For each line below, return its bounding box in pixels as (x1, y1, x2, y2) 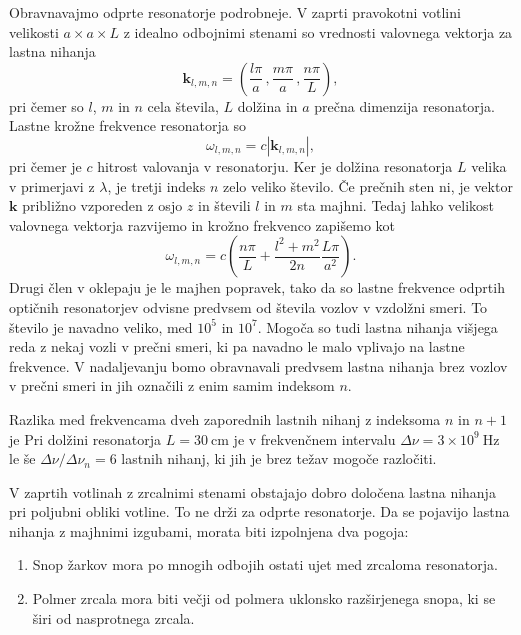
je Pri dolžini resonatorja (9, 428, 162, 449)
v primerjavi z (9, 175, 95, 196)
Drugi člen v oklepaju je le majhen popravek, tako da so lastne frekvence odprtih (9, 277, 505, 298)
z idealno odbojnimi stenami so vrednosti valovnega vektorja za (123, 21, 513, 42)
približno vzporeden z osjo (22, 195, 183, 216)
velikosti (9, 21, 59, 42)
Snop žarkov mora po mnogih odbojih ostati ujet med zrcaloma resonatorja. (32, 554, 498, 575)
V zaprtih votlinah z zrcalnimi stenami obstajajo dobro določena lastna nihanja (9, 481, 496, 502)
